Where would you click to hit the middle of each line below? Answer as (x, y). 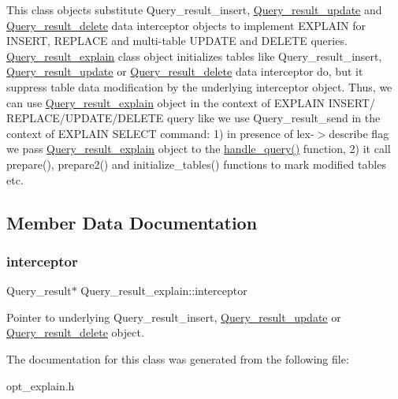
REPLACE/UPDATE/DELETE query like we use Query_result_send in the (193, 118)
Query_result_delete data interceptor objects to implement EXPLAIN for (186, 25)
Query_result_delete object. (75, 332)
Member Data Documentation (132, 222)
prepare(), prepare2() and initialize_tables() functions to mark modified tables (196, 164)
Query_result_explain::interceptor (164, 291)
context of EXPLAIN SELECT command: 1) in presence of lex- (160, 133)
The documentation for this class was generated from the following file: (178, 358)
